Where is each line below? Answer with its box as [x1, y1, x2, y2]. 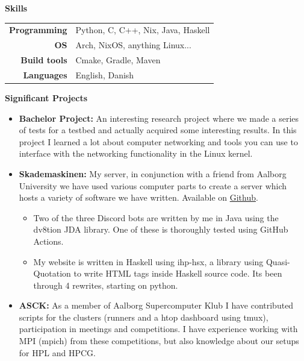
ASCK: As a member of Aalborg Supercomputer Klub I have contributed [19, 299, 294, 312]
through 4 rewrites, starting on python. [33, 278, 178, 291]
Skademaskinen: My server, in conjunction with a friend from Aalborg [19, 167, 287, 180]
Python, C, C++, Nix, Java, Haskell [75, 24, 210, 36]
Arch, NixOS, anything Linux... [75, 39, 191, 51]
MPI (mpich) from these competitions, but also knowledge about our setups [19, 334, 299, 347]
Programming [9, 24, 67, 36]
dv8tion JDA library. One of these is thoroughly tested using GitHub [33, 223, 288, 236]
